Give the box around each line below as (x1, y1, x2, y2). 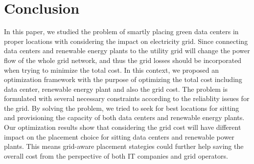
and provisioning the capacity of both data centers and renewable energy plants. (4, 112, 245, 123)
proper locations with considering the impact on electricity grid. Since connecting (4, 36, 248, 46)
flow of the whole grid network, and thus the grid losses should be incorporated (4, 55, 242, 65)
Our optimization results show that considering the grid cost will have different (4, 122, 241, 132)
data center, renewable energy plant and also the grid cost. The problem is (4, 83, 228, 94)
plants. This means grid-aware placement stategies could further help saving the (4, 141, 244, 151)
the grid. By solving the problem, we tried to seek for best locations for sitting (4, 102, 239, 113)
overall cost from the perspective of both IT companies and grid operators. (4, 150, 228, 161)
